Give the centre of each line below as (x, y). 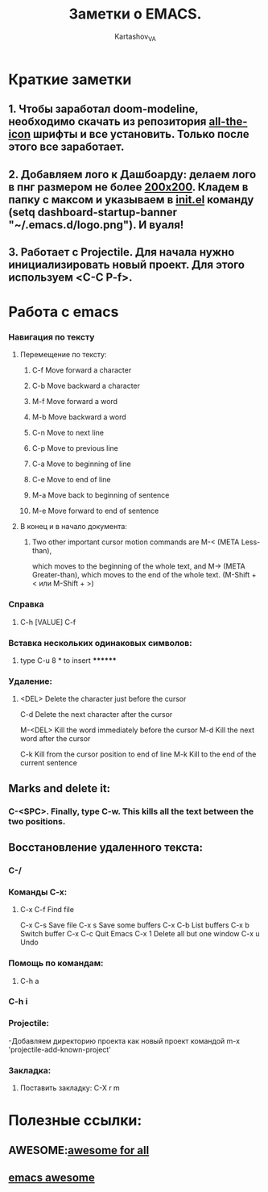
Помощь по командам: (56, 963)
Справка (26, 604)
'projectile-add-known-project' (60, 1049)
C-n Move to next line (68, 433)
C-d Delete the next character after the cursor (96, 715)
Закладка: (30, 1070)
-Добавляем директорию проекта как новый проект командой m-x (124, 1040)
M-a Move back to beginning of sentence (101, 495)
